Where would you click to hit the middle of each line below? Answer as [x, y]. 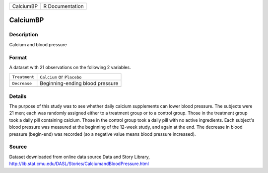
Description [24, 35]
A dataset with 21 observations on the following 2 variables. [70, 67]
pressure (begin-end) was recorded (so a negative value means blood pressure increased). [102, 134]
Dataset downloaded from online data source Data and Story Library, [79, 157]
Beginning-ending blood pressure [79, 84]
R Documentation [63, 6]
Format [18, 57]
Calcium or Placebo [61, 77]
